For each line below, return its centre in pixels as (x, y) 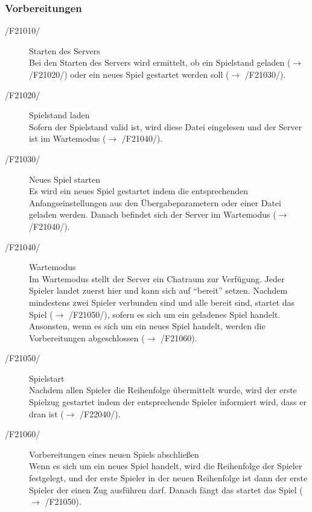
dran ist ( (46, 413)
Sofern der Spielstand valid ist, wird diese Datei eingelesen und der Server (166, 126)
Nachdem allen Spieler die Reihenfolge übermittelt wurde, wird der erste (163, 390)
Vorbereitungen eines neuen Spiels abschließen (114, 454)
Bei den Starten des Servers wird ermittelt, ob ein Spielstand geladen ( (160, 62)
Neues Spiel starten (65, 179)
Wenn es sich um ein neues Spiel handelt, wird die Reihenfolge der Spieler (166, 466)
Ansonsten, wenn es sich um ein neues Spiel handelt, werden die (147, 326)
